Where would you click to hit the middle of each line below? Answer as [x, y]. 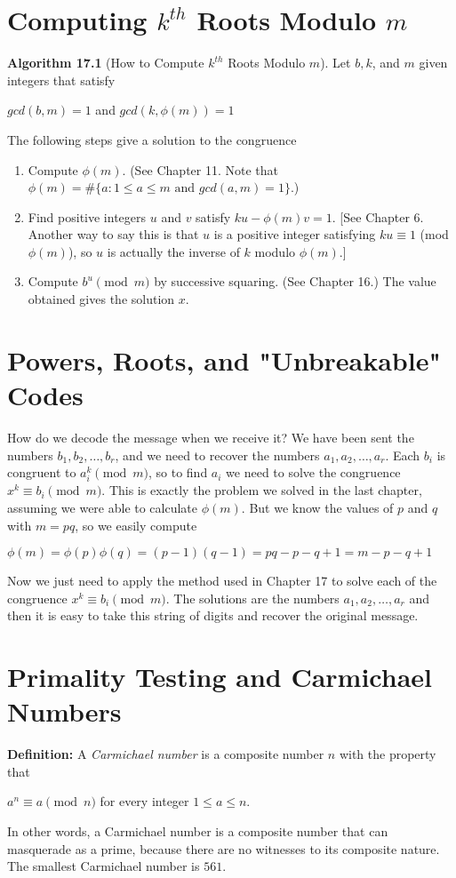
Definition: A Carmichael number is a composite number [166, 754]
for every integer [144, 801]
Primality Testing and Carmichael [220, 677]
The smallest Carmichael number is [104, 866]
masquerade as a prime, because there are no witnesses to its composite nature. [224, 848]
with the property [388, 754]
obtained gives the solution [101, 299]
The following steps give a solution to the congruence [152, 139]
